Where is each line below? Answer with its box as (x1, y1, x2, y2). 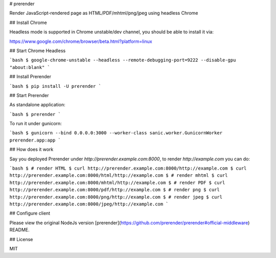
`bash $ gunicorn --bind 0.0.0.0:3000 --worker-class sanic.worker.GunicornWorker (9, 130, 222, 136)
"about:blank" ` (9, 64, 51, 70)
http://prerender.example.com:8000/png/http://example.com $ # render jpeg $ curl (9, 194, 222, 200)
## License (9, 236, 33, 242)
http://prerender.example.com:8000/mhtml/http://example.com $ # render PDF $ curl (9, 179, 225, 185)
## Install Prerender (9, 74, 51, 80)
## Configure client (9, 210, 51, 217)
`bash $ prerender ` (9, 111, 61, 117)
